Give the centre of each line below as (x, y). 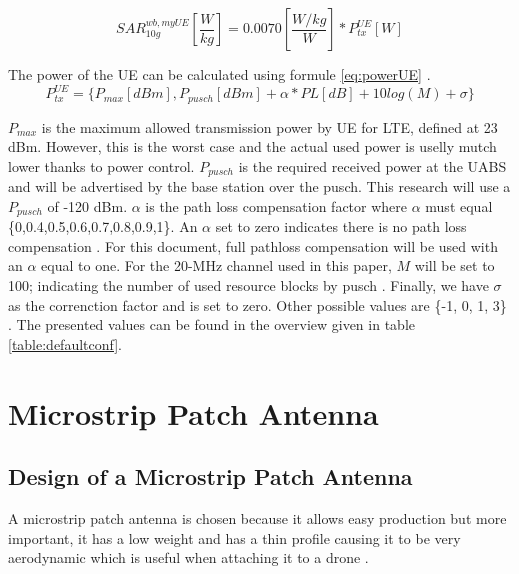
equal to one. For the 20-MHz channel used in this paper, (216, 265)
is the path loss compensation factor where (276, 205)
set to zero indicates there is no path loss (341, 226)
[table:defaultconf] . (65, 343)
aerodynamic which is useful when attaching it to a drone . (188, 557)
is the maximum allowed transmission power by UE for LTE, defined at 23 (269, 126)
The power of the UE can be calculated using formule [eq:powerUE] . (219, 74)
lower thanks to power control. (101, 165)
